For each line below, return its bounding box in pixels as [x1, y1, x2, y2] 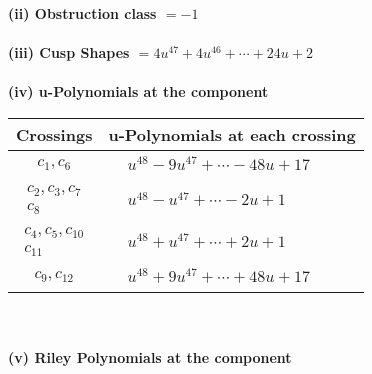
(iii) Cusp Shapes [8, 42, 130, 63]
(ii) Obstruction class [8, 3, 157, 23]
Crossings [16, 122, 93, 146]
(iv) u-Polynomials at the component [8, 81, 269, 102]
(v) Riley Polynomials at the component [8, 346, 292, 367]
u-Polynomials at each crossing [108, 122, 356, 146]
